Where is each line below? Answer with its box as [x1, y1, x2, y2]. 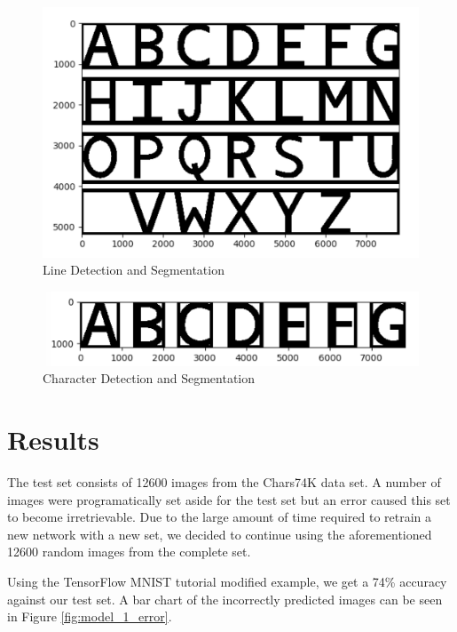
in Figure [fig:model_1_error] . [7, 607, 172, 626]
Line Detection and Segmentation [43, 260, 225, 279]
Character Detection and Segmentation [43, 369, 256, 388]
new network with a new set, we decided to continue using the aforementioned [7, 524, 432, 543]
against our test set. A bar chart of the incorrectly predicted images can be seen [7, 589, 443, 608]
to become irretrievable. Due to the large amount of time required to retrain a [7, 508, 432, 526]
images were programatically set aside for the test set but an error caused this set [7, 490, 451, 508]
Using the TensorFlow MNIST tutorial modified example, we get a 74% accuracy [7, 572, 447, 591]
